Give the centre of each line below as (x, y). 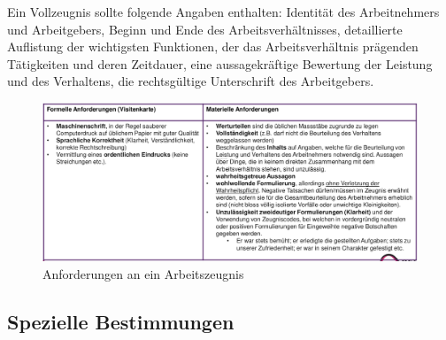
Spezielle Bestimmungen (121, 321)
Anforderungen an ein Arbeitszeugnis (143, 273)
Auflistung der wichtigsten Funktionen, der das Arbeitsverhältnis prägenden (213, 46)
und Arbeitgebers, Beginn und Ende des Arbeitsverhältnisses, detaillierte (205, 29)
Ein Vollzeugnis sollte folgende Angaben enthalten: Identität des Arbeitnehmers (223, 12)
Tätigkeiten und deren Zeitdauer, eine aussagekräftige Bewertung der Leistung (220, 63)
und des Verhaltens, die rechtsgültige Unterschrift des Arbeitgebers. (191, 81)
